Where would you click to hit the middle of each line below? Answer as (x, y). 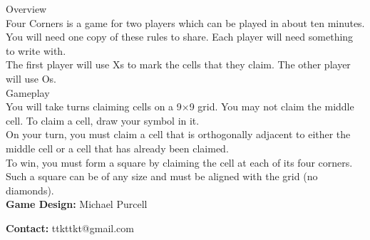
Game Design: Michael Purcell (77, 204)
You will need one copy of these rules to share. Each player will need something (180, 37)
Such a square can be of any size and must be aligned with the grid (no (162, 176)
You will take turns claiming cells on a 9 (94, 106)
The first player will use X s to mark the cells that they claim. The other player (178, 64)
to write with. (36, 50)
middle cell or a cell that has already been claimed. (117, 148)
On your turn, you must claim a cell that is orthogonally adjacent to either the (178, 134)
